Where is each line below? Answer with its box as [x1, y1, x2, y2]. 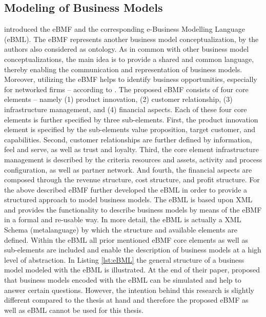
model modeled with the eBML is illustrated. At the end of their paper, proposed [4, 264, 260, 275]
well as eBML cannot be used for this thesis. [4, 304, 144, 315]
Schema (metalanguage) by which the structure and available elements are [4, 224, 237, 235]
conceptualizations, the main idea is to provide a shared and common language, [4, 53, 254, 64]
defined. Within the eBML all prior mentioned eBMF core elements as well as [4, 234, 248, 245]
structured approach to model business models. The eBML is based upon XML [4, 194, 253, 205]
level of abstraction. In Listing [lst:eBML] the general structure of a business [4, 254, 244, 265]
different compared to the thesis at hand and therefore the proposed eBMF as [4, 294, 249, 305]
